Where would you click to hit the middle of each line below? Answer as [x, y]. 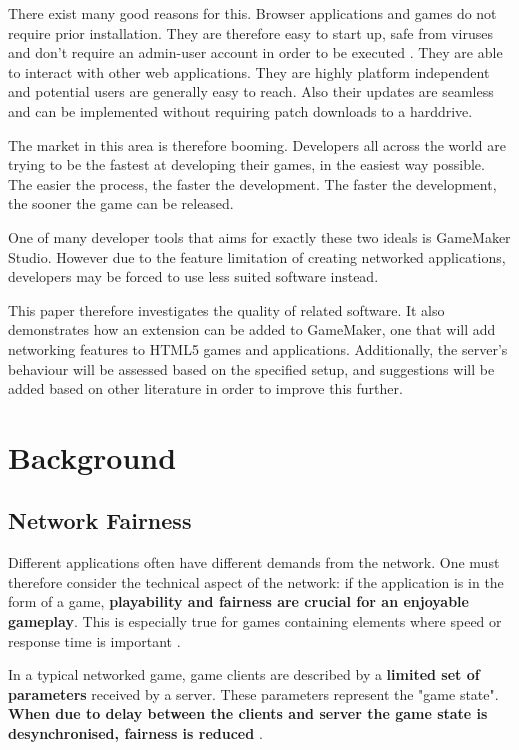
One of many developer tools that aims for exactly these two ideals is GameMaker [259, 236]
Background [92, 456]
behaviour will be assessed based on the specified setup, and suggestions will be [251, 368]
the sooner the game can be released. [121, 203]
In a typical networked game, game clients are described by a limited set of [244, 674]
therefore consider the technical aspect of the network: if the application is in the [256, 581]
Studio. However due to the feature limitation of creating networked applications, [257, 256]
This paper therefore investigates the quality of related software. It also [226, 309]
